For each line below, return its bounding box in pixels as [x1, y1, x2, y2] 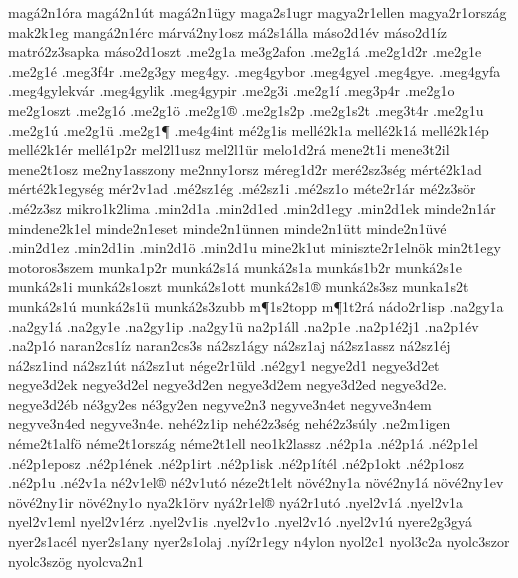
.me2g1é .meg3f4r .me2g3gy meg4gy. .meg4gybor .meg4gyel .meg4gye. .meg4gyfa [8, 60, 501, 81]
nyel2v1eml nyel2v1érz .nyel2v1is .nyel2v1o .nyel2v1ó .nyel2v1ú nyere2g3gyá [8, 511, 473, 532]
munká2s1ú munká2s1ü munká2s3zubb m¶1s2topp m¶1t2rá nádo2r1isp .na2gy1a [8, 295, 504, 316]
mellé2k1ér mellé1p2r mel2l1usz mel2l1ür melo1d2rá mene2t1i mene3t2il [8, 139, 450, 160]
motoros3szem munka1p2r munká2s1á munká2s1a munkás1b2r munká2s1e [8, 256, 463, 277]
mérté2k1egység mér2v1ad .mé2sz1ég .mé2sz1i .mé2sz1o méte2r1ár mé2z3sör [8, 178, 476, 199]
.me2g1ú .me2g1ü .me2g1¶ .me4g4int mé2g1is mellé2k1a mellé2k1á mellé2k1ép [8, 119, 489, 140]
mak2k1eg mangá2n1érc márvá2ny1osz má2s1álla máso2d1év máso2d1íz [8, 21, 447, 42]
